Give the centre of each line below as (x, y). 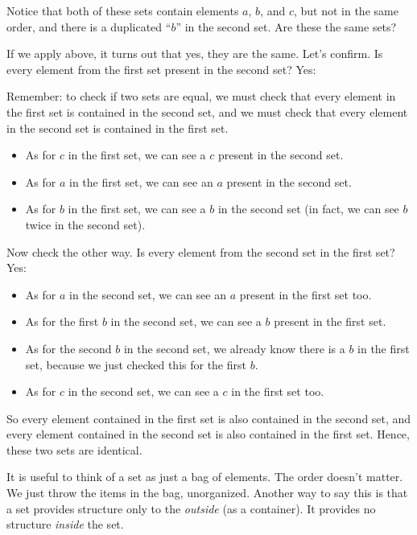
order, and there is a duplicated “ (89, 26)
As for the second (68, 348)
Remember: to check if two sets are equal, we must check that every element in (201, 96)
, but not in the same (346, 10)
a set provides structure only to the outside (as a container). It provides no (191, 508)
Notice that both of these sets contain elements (123, 10)
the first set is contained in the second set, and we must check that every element (207, 111)
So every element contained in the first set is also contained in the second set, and (209, 418)
